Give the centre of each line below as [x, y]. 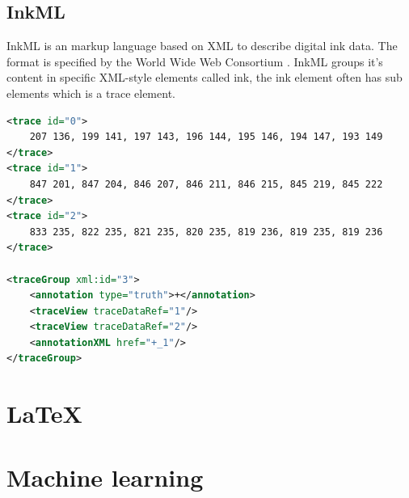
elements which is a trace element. [91, 93]
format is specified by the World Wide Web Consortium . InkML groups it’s [195, 61]
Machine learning [105, 477]
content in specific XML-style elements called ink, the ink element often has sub [204, 77]
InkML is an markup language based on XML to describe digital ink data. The [202, 46]
